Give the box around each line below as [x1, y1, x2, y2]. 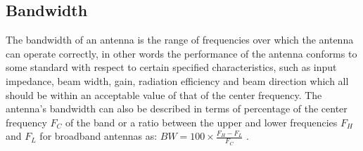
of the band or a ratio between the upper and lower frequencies [65, 114, 338, 129]
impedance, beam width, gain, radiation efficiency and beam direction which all [6, 73, 349, 88]
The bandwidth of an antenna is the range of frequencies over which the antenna [6, 32, 354, 47]
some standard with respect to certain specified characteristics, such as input [6, 60, 337, 74]
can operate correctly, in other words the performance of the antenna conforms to [6, 46, 357, 60]
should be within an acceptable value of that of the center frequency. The [6, 87, 322, 102]
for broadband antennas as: [39, 129, 158, 143]
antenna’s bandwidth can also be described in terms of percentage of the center [6, 101, 348, 116]
